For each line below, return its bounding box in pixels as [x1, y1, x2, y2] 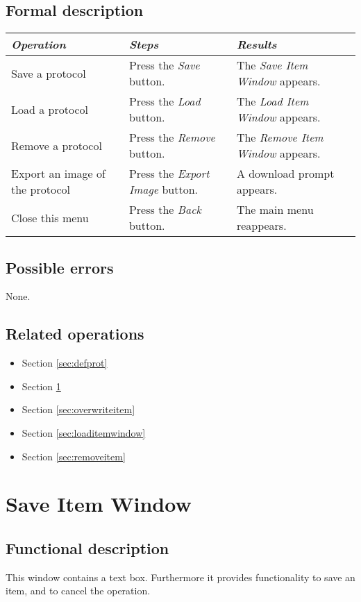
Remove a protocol [11, 137, 102, 153]
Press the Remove [128, 129, 215, 146]
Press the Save [128, 57, 200, 74]
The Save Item [236, 57, 308, 74]
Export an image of [11, 165, 106, 182]
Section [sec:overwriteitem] [22, 402, 135, 417]
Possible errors [6, 256, 114, 278]
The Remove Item [236, 129, 324, 146]
